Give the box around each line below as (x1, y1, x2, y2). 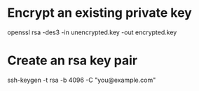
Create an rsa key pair (7, 52, 138, 69)
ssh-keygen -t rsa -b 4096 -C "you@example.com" (7, 76, 156, 84)
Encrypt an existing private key (7, 5, 193, 21)
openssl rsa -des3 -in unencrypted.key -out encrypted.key (7, 28, 177, 36)
